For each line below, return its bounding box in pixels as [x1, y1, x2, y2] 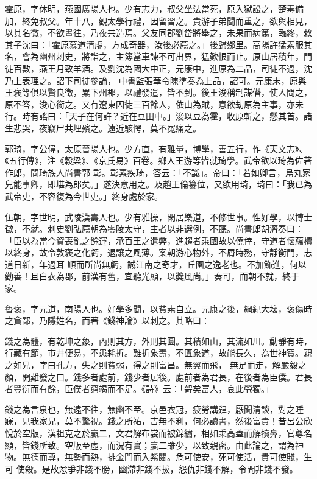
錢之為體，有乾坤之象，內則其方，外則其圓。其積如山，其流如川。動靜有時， [5, 334, 312, 347]
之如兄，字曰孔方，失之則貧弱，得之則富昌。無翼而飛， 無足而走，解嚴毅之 [5, 358, 307, 371]
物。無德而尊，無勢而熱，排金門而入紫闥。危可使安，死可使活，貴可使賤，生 [5, 450, 312, 463]
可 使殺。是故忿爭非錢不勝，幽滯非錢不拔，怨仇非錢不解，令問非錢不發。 [5, 462, 298, 475]
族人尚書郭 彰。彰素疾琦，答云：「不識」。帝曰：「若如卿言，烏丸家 [47, 166, 311, 178]
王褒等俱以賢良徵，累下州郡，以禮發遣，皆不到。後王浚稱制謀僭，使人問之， [5, 86, 312, 99]
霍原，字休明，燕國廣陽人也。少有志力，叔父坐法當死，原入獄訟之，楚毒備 [5, 2, 304, 15]
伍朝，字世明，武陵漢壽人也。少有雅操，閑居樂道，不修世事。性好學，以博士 [5, 210, 312, 223]
